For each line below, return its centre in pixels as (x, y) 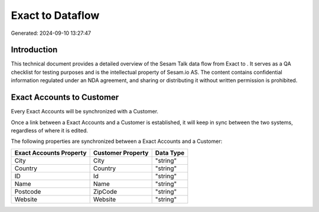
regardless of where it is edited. (50, 131)
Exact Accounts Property (51, 152)
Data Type (170, 152)
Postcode (28, 191)
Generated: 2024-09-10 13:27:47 (51, 33)
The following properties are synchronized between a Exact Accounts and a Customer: (117, 141)
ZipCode (105, 191)
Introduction (34, 50)
